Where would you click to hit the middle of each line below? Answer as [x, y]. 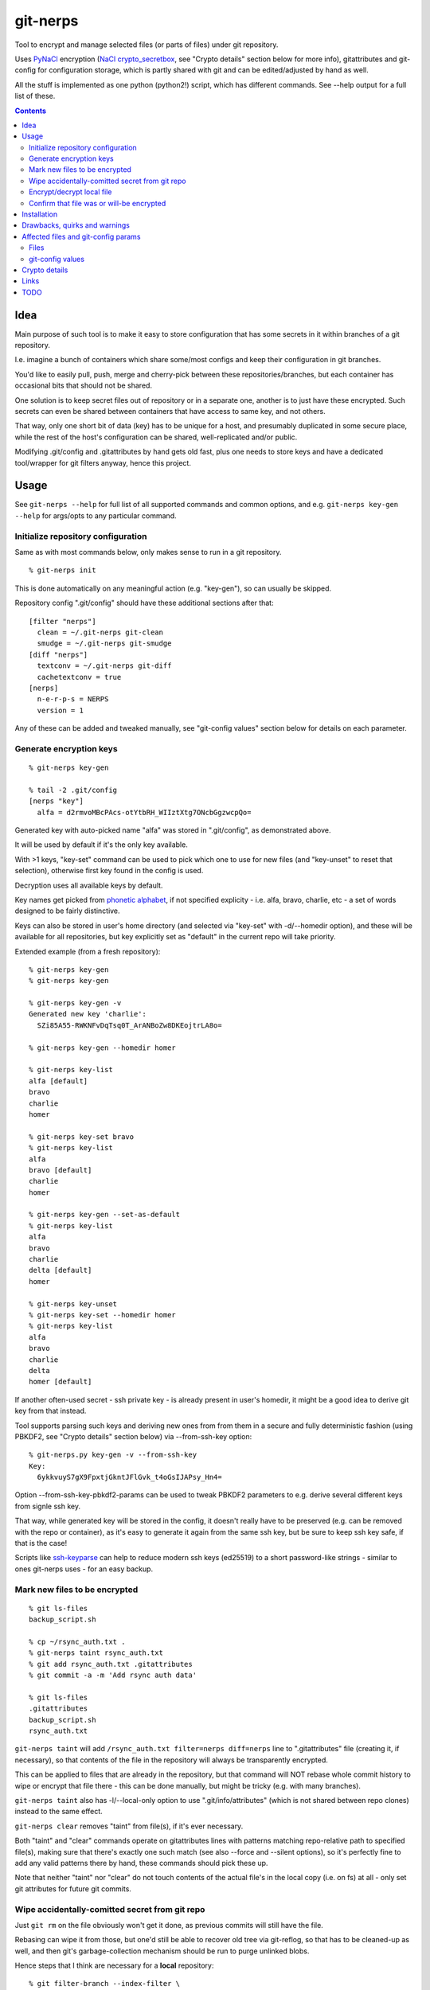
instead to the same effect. [59, 1812]
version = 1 [60, 710]
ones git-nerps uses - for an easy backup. [84, 1569]
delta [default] [61, 1270]
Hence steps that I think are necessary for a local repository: [114, 1965]
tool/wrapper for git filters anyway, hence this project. [103, 462]
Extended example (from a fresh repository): [88, 951]
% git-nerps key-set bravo [82, 1137]
